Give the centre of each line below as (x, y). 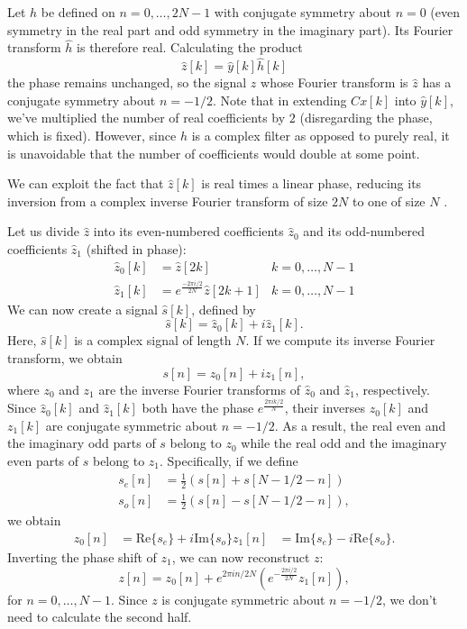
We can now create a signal (82, 309)
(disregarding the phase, (366, 118)
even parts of (43, 460)
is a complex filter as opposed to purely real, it (320, 135)
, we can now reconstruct (241, 556)
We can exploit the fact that (86, 183)
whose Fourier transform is (334, 82)
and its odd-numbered (364, 231)
